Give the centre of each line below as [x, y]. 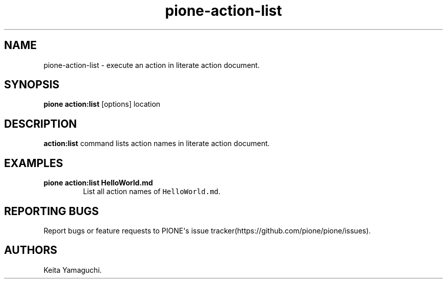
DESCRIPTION [41, 124]
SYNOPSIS [32, 85]
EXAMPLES [34, 163]
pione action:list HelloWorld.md [98, 183]
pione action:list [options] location [102, 104]
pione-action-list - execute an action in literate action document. [152, 65]
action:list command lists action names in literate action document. [157, 144]
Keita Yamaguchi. [73, 270]
